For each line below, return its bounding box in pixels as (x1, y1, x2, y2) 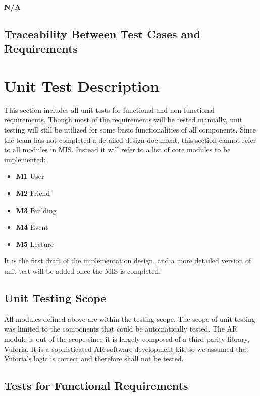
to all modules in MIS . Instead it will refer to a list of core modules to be (4, 144, 231, 155)
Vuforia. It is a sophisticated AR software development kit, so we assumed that (4, 343, 249, 354)
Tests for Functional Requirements (4, 378, 188, 393)
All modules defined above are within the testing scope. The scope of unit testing (4, 313, 255, 324)
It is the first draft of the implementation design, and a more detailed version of (4, 255, 251, 266)
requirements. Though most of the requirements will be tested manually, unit (4, 114, 243, 125)
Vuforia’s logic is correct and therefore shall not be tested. (4, 353, 184, 364)
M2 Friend (16, 188, 50, 199)
